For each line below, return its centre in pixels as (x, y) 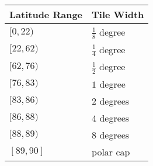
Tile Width (118, 14)
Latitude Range (46, 14)
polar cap (111, 151)
